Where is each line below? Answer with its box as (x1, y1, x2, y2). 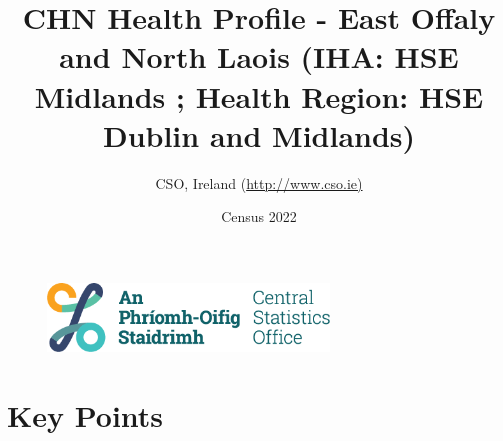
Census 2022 (221, 206, 297, 227)
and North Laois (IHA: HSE (59, 36, 459, 77)
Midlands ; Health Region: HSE (34, 75, 484, 116)
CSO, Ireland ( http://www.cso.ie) (155, 172, 363, 193)
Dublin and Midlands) (102, 114, 416, 155)
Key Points (7, 394, 164, 435)
